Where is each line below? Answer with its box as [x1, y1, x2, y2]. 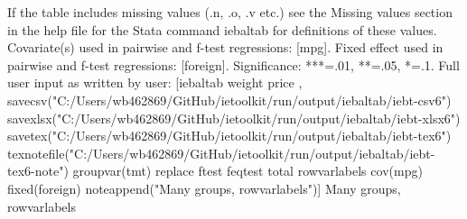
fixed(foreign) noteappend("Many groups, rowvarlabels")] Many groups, [7, 178, 401, 197]
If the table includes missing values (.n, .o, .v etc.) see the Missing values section [7, 3, 453, 21]
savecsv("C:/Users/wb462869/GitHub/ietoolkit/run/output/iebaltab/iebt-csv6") [7, 90, 452, 109]
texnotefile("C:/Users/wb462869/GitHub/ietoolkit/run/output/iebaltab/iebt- [7, 143, 435, 162]
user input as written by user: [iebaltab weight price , [7, 73, 303, 92]
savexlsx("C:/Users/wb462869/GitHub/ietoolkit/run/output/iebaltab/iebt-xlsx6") [7, 108, 461, 127]
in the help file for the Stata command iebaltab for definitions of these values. [7, 20, 437, 39]
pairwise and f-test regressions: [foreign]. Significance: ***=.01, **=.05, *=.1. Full [7, 55, 460, 74]
